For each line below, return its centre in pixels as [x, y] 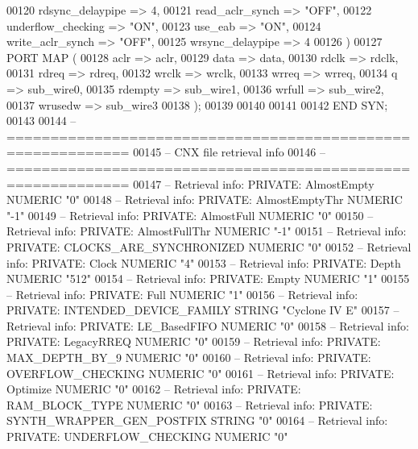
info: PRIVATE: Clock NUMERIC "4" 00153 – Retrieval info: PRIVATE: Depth [204, 262]
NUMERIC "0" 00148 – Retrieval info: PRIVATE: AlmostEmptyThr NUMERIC [205, 200]
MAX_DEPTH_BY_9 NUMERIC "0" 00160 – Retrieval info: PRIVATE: [189, 358]
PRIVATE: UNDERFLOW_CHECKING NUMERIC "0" [147, 437]
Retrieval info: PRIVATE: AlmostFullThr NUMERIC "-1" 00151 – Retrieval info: [207, 231]
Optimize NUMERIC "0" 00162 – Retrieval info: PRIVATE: [154, 389]
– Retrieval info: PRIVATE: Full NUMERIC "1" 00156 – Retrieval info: [182, 294]
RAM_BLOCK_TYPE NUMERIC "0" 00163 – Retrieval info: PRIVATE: [190, 404]
